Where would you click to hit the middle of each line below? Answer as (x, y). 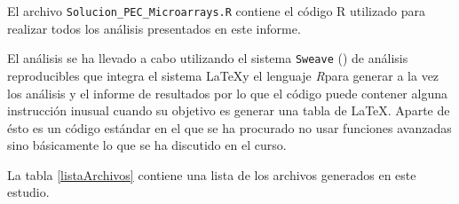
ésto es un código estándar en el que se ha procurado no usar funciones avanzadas (229, 127)
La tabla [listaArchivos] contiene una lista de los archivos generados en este (212, 174)
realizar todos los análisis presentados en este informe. (154, 28)
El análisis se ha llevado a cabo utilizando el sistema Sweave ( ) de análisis (208, 58)
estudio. (28, 192)
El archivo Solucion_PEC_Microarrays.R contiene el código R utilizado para (216, 11)
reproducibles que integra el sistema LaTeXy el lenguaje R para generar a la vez (223, 75)
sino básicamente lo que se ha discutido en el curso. (147, 145)
